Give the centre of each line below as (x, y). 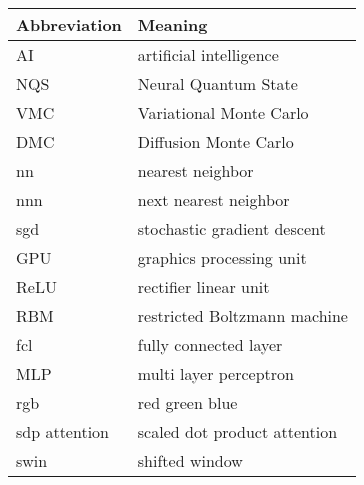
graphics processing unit (222, 258)
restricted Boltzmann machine (242, 316)
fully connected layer (210, 345)
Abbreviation (69, 25)
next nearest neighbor (213, 200)
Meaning (172, 25)
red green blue (187, 403)
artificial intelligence (208, 55)
